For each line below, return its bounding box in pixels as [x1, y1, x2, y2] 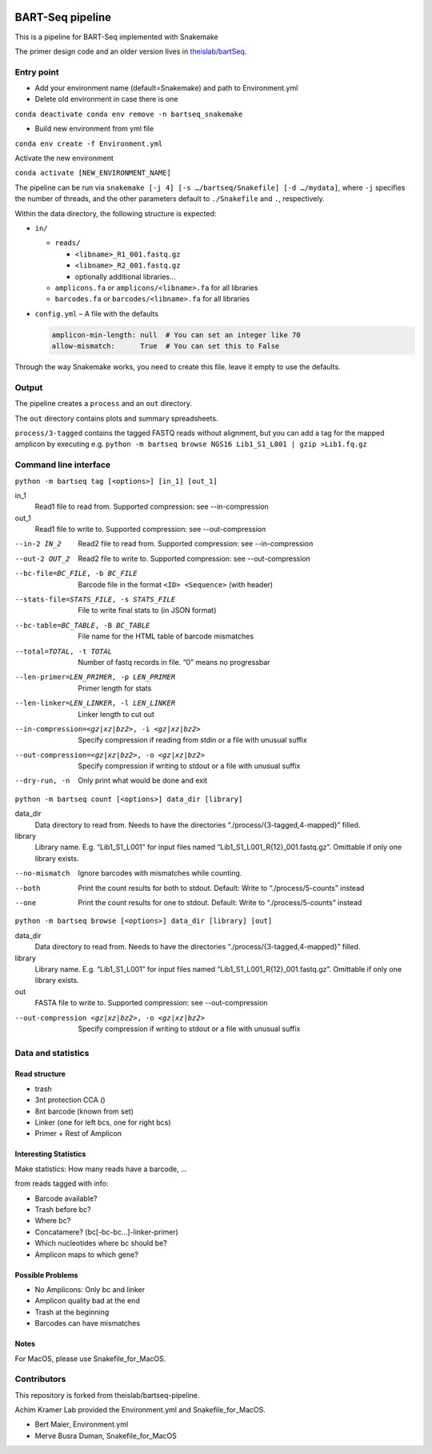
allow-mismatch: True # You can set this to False [51, 341, 280, 351]
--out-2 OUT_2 [14, 554, 70, 563]
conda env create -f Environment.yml [14, 139, 163, 148]
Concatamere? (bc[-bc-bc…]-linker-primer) [34, 1226, 179, 1237]
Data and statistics [14, 1047, 90, 1058]
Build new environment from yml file [34, 124, 154, 134]
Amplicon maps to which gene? [34, 1250, 139, 1259]
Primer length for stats [78, 683, 152, 693]
